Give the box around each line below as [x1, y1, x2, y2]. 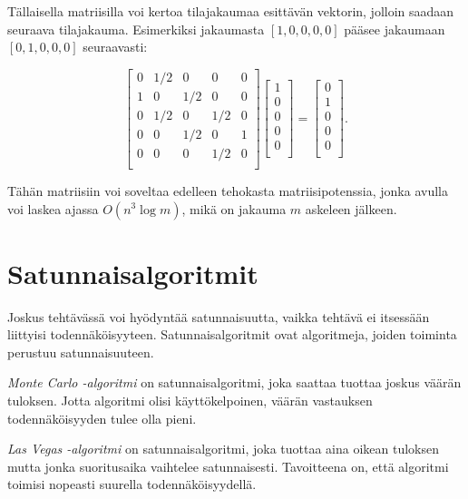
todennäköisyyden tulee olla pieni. [7, 408, 197, 427]
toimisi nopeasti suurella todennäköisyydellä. [7, 475, 257, 494]
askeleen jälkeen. [305, 199, 397, 218]
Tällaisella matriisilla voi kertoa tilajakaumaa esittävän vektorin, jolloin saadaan [7, 2, 454, 20]
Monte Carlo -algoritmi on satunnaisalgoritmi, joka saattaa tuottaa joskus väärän [7, 373, 462, 392]
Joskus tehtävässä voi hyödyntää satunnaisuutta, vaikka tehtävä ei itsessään [7, 307, 430, 326]
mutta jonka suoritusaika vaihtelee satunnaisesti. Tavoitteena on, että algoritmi [7, 456, 449, 475]
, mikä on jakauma [181, 199, 287, 218]
